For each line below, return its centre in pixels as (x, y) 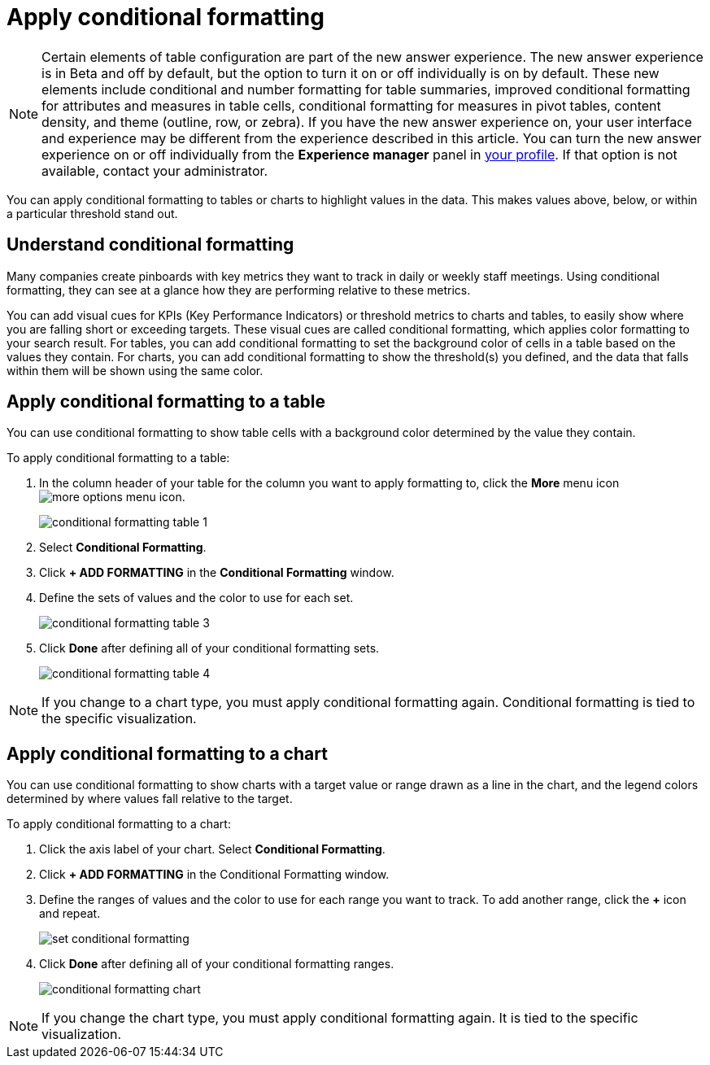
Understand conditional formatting (150, 245)
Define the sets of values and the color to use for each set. (196, 598)
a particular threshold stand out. (92, 213)
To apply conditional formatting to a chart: (119, 824)
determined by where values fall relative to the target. (150, 799)
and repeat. (70, 914)
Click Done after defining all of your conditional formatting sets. (209, 648)
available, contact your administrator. (155, 170)
